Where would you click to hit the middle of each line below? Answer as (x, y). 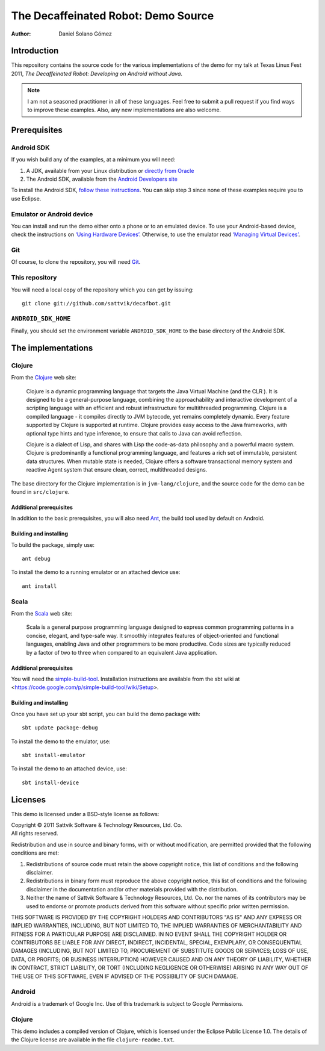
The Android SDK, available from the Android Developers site (102, 179)
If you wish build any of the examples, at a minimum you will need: (93, 160)
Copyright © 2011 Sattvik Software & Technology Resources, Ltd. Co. (97, 825)
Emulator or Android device (52, 214)
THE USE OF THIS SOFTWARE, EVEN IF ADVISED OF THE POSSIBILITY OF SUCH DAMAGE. (125, 976)
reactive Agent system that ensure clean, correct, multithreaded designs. (117, 470)
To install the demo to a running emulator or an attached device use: (96, 572)
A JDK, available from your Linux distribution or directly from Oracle (110, 170)
